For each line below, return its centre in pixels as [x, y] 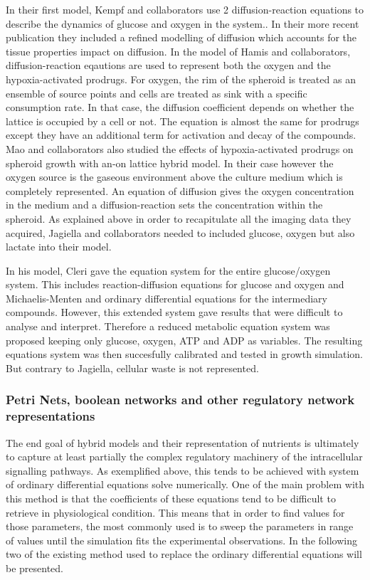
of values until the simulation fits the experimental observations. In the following [181, 540]
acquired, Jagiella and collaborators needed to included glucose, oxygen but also [180, 232]
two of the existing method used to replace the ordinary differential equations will [184, 554]
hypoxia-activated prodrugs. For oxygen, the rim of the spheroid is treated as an [181, 79]
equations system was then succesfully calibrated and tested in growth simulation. [184, 354]
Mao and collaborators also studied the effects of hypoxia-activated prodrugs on [180, 148]
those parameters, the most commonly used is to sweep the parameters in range [180, 526]
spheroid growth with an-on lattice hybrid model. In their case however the [170, 163]
